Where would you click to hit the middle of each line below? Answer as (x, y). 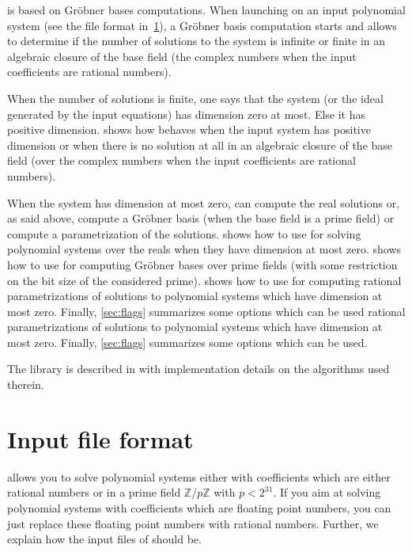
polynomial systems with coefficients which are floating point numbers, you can (199, 507)
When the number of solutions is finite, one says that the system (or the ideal (195, 98)
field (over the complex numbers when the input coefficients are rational (181, 160)
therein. (26, 384)
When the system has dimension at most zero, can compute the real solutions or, (204, 202)
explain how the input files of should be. (104, 539)
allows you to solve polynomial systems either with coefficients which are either (199, 476)
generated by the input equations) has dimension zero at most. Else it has (186, 114)
